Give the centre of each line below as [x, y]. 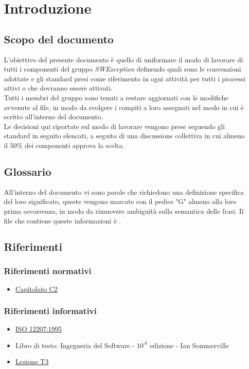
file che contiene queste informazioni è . [62, 220]
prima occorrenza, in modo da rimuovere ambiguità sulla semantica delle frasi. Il [124, 211]
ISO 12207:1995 [39, 328]
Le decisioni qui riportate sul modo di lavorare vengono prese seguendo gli [115, 126]
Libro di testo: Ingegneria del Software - [75, 345]
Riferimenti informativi [50, 310]
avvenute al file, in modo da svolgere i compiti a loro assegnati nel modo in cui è [124, 107]
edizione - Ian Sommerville [189, 345]
